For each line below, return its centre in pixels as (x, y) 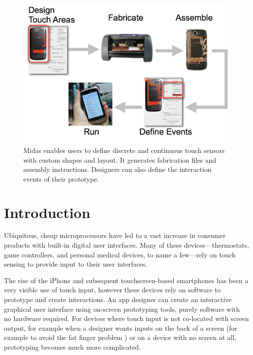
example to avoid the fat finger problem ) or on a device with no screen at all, (120, 337)
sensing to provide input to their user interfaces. (76, 264)
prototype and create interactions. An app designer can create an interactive (118, 299)
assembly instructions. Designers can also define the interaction (117, 169)
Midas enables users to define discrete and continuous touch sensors (124, 150)
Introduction (47, 212)
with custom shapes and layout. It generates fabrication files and (120, 160)
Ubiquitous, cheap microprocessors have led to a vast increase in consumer (115, 235)
